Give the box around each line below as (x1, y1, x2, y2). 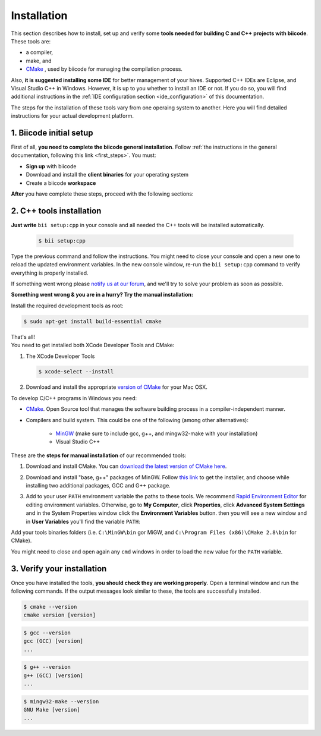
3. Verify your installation (11, 564, 107, 574)
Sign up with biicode (26, 162, 77, 169)
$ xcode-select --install (38, 369, 114, 375)
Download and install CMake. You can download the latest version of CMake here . (26, 463, 227, 470)
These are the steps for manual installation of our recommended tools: (11, 452, 187, 459)
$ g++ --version (23, 663, 71, 671)
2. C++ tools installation (11, 206, 102, 216)
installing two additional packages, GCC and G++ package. (26, 482, 171, 489)
